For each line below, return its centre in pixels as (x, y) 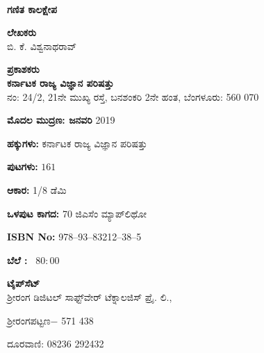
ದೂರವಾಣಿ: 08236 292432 (56, 344)
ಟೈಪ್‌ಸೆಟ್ (24, 283)
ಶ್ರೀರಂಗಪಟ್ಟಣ (29, 320)
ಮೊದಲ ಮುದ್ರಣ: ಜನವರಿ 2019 (61, 120)
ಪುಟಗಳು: (23, 166)
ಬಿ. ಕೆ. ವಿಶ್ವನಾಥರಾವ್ (42, 46)
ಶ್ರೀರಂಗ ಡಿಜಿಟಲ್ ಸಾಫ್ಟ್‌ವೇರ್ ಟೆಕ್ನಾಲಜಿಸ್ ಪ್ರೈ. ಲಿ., (90, 296)
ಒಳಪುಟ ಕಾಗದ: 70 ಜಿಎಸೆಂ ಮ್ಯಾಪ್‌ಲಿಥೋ (77, 213)
